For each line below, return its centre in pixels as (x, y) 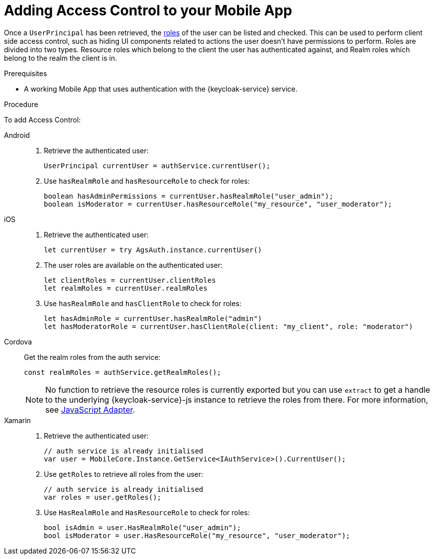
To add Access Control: (43, 119)
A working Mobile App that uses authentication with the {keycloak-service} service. (161, 89)
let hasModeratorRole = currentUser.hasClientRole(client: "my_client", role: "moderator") (228, 326)
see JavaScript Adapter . (90, 409)
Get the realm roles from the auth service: (92, 357)
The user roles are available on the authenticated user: (133, 265)
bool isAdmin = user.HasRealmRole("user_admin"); (143, 527)
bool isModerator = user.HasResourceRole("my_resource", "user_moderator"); (197, 535)
